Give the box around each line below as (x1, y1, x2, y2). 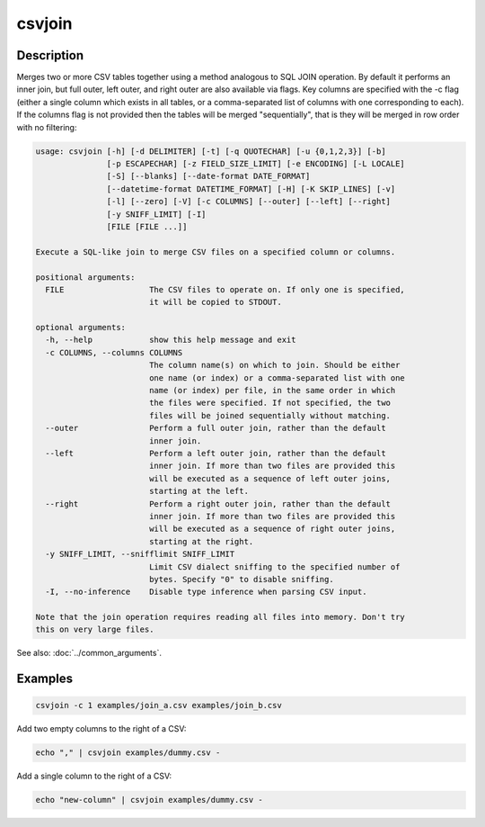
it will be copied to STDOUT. (148, 297, 282, 308)
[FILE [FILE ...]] (106, 221, 188, 231)
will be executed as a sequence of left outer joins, (148, 473, 391, 483)
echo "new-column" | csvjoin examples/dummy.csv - (35, 795, 264, 805)
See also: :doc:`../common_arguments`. (16, 648, 162, 659)
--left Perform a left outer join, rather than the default (45, 448, 386, 458)
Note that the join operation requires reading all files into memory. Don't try (35, 612, 406, 623)
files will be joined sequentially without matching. (148, 410, 391, 420)
